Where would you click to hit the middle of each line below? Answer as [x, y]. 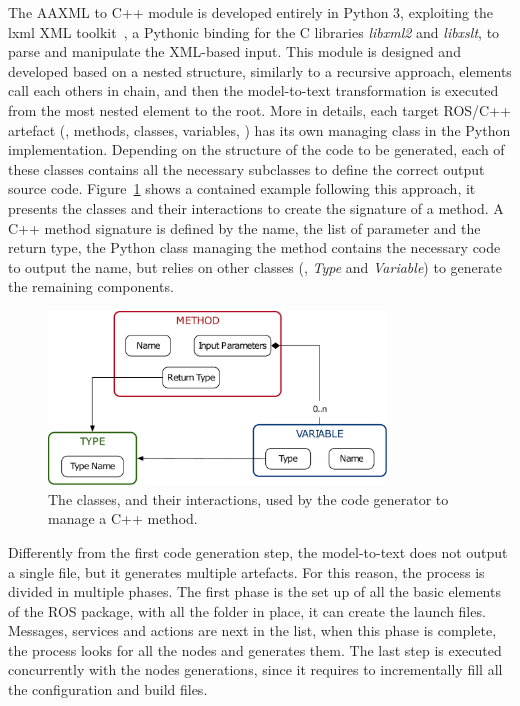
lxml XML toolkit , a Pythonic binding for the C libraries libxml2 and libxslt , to [254, 31]
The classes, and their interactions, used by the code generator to [248, 498]
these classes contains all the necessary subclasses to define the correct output [246, 168]
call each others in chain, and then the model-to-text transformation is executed [253, 90]
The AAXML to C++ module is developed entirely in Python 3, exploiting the [251, 12]
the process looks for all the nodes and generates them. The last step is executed [255, 649]
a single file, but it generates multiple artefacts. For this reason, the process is [246, 571]
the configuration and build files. [108, 689]
